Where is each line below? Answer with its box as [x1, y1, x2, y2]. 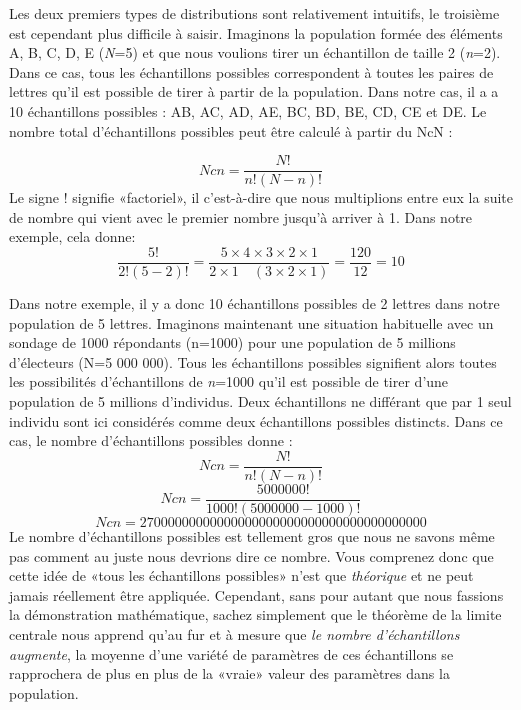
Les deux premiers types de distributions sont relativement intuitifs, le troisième [9, 3, 500, 23]
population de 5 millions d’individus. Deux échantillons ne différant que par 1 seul [9, 391, 512, 412]
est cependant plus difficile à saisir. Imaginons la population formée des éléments [9, 22, 503, 43]
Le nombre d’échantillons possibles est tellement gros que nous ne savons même [9, 525, 495, 546]
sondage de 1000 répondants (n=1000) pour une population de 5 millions [9, 332, 456, 353]
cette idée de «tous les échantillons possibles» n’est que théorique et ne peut [9, 565, 474, 586]
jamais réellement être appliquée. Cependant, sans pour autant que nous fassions [9, 584, 504, 605]
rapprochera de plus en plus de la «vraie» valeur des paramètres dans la [9, 663, 450, 684]
